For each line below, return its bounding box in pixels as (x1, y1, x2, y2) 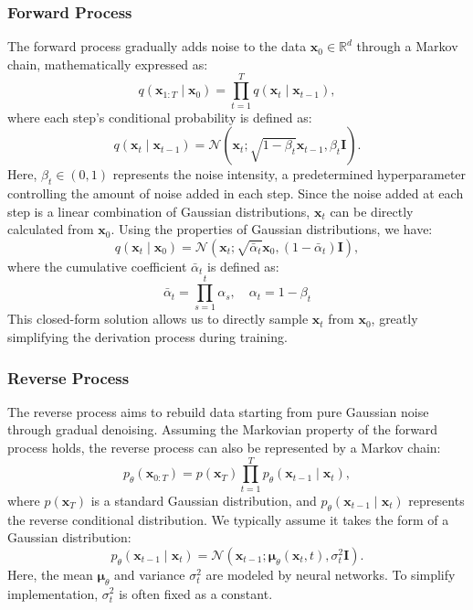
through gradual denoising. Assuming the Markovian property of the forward (7, 420, 438, 439)
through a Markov (356, 37, 458, 56)
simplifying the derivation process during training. (7, 327, 288, 347)
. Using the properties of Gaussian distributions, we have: (110, 219, 433, 239)
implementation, (7, 583, 99, 603)
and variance (114, 564, 185, 583)
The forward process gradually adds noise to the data (7, 37, 307, 56)
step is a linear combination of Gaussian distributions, (7, 201, 310, 220)
